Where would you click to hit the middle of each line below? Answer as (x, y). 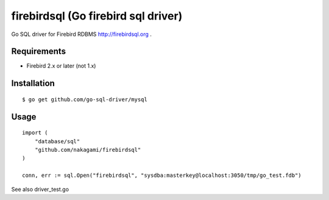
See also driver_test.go (40, 189)
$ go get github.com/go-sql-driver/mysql (85, 99)
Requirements (39, 52)
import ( (35, 133)
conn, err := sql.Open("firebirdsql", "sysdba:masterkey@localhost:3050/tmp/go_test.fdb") (162, 176)
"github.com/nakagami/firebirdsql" (88, 150)
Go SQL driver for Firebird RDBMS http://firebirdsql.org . (82, 34)
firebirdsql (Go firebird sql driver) (97, 16)
